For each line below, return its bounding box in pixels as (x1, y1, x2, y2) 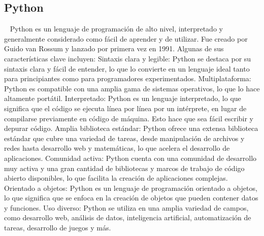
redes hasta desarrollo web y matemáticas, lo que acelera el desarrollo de (4, 143, 230, 153)
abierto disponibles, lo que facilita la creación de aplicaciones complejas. (4, 173, 228, 183)
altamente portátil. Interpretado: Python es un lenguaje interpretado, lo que (4, 93, 241, 104)
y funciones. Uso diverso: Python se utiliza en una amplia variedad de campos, (4, 202, 249, 213)
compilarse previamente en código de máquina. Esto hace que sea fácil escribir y (4, 113, 254, 123)
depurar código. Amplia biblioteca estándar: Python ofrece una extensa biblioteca (4, 123, 258, 133)
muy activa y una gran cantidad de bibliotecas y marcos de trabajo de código (4, 162, 245, 173)
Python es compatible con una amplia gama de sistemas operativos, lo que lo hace (4, 83, 260, 93)
